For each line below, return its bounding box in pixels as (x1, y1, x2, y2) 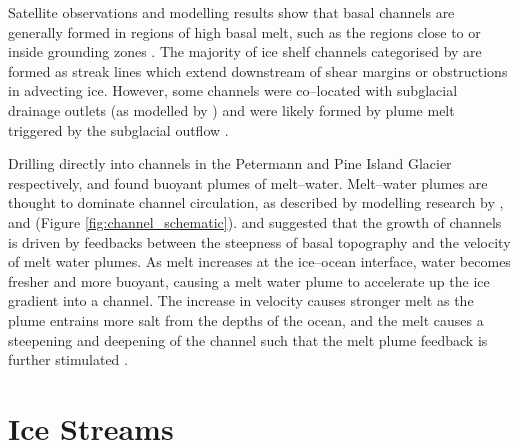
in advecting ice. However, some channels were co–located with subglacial (8, 80, 458, 101)
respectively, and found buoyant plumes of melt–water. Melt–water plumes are (8, 172, 488, 193)
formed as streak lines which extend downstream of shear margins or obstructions (8, 60, 508, 81)
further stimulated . (8, 349, 128, 370)
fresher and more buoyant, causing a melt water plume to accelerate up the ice (8, 270, 490, 291)
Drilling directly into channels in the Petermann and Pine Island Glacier (8, 153, 452, 174)
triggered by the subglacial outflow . (8, 119, 229, 140)
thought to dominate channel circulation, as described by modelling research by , (8, 192, 504, 213)
